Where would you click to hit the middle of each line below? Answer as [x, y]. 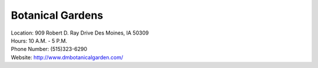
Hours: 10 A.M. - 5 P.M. [39, 40]
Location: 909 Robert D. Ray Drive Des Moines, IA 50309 [80, 33]
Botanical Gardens [57, 15]
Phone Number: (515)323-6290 [49, 49]
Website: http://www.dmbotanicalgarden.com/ [67, 57]
